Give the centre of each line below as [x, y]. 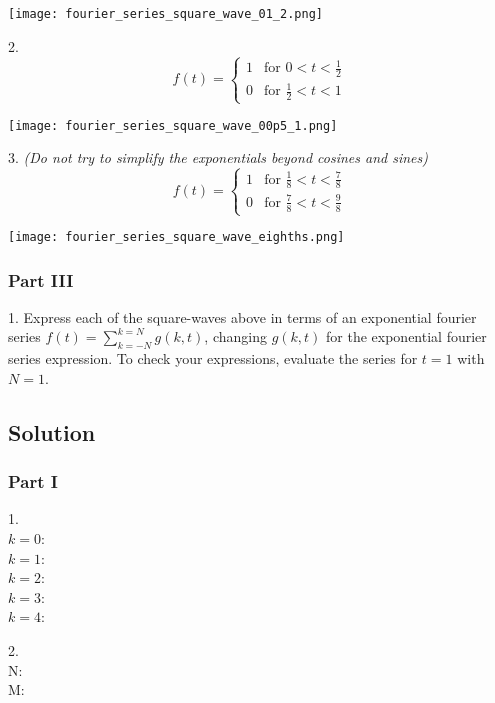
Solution [52, 431]
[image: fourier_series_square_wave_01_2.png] [165, 14]
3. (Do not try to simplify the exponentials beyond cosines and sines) [218, 157]
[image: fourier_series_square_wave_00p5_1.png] [173, 125]
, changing [235, 336]
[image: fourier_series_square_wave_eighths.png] [176, 237]
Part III [41, 279]
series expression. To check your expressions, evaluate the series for [213, 358]
